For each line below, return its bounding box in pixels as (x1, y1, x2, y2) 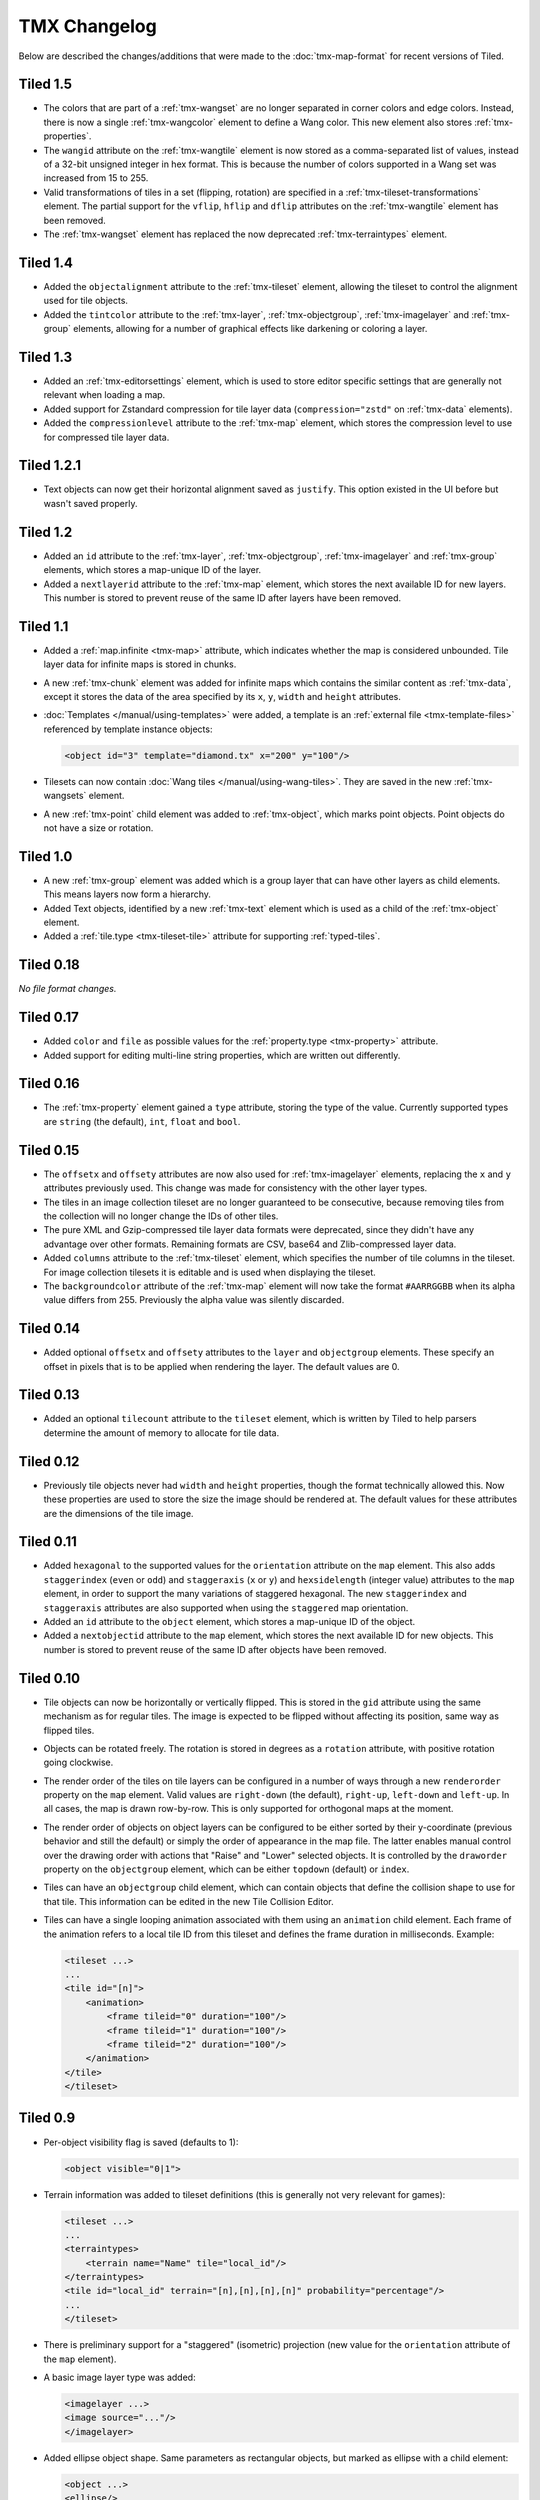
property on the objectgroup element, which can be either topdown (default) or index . (43, 1863, 410, 1875)
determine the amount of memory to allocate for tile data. (43, 1426, 280, 1439)
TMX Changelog (18, 15, 157, 37)
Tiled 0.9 (18, 2110, 76, 2127)
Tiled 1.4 (18, 254, 74, 271)
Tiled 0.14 (18, 1320, 81, 1337)
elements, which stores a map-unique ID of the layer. (43, 564, 262, 576)
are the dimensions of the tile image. (43, 1507, 194, 1519)
